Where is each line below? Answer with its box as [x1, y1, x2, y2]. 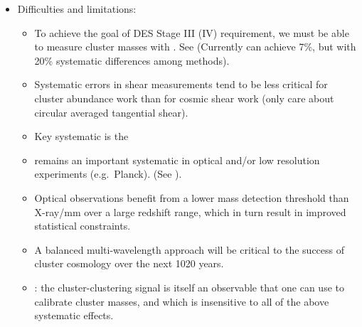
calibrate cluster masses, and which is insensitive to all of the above [34, 294, 329, 309]
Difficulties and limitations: [17, 1, 137, 16]
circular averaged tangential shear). [34, 104, 188, 119]
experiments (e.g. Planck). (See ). [34, 166, 182, 181]
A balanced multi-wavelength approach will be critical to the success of [34, 242, 345, 257]
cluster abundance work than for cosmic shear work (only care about [34, 90, 334, 105]
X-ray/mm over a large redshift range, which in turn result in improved [34, 204, 346, 219]
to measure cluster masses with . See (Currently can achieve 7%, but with [34, 39, 356, 54]
